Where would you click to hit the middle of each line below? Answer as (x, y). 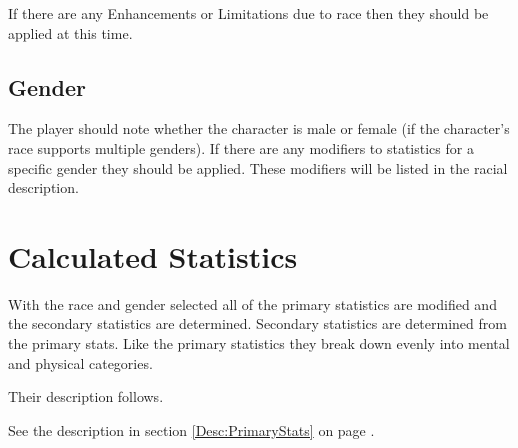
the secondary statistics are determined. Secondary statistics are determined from (257, 323)
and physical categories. (80, 362)
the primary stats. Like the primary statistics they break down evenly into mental (259, 343)
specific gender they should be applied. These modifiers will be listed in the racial (258, 167)
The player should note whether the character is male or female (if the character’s (259, 128)
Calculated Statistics (153, 255)
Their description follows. (86, 396)
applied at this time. (70, 32)
